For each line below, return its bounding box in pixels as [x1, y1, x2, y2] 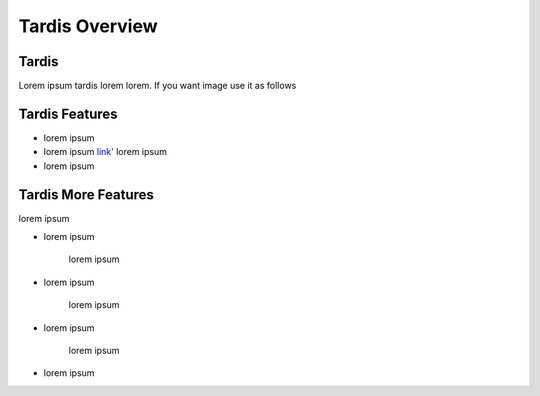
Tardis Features [18, 105, 119, 122]
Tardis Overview [18, 15, 159, 37]
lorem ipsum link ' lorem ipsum [43, 146, 167, 158]
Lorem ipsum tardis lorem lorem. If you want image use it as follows [18, 80, 297, 92]
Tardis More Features [18, 186, 155, 203]
